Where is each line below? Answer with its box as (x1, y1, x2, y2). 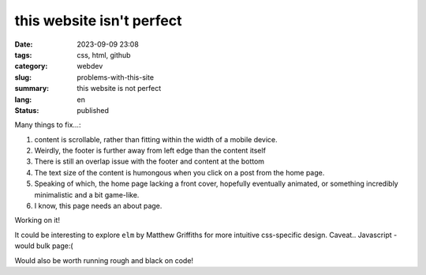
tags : (14, 50, 32, 59)
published (77, 105, 110, 115)
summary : (14, 84, 50, 93)
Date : (14, 40, 33, 49)
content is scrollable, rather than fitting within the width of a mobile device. (34, 134, 278, 144)
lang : (14, 95, 32, 104)
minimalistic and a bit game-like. (34, 190, 140, 199)
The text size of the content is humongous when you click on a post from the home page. (34, 168, 325, 177)
